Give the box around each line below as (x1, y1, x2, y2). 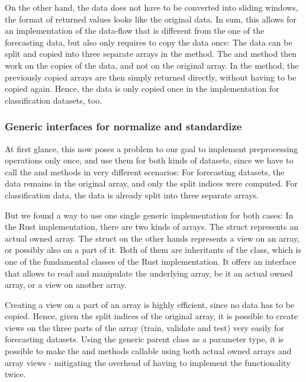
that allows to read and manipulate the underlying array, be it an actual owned (5, 267, 293, 279)
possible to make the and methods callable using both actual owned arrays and (5, 345, 292, 357)
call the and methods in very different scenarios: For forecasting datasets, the (5, 165, 285, 178)
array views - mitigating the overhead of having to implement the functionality (5, 356, 291, 368)
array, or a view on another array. (5, 278, 127, 291)
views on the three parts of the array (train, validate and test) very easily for (5, 321, 284, 333)
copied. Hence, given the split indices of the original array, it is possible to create (5, 310, 298, 322)
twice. (5, 368, 26, 380)
